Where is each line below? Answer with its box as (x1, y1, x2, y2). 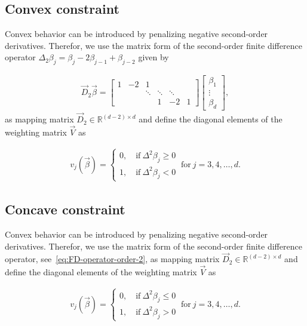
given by (138, 51, 169, 63)
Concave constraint (5, 200, 125, 219)
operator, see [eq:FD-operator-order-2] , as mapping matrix (5, 253, 220, 265)
